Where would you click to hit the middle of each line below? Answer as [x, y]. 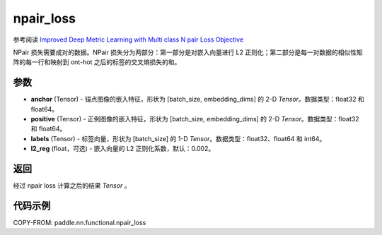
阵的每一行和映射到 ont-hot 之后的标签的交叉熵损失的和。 [97, 62]
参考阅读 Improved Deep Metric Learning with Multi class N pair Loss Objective [128, 40]
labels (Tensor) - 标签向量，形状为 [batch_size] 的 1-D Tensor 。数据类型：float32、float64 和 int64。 [178, 138]
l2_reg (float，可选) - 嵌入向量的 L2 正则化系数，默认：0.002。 [123, 149]
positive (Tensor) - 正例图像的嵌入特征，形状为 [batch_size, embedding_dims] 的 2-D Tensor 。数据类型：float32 [195, 119]
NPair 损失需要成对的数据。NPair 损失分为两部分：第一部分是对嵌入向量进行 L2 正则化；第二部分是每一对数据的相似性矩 [188, 52]
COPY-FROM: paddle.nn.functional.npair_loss [80, 223]
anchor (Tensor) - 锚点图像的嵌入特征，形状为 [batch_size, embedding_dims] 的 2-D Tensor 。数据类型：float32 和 [197, 100]
